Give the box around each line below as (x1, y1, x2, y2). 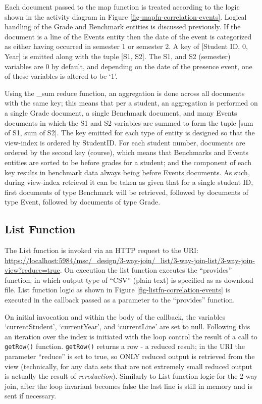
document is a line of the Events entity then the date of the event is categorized (5, 31, 252, 41)
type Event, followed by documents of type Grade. (5, 196, 161, 207)
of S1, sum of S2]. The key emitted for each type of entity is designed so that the (5, 127, 255, 138)
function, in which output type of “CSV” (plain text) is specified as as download (5, 274, 253, 285)
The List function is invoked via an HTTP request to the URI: (5, 245, 198, 256)
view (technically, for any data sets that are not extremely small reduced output (5, 361, 252, 371)
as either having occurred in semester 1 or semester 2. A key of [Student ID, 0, (5, 41, 248, 52)
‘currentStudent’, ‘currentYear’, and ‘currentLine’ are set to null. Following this (5, 321, 250, 332)
